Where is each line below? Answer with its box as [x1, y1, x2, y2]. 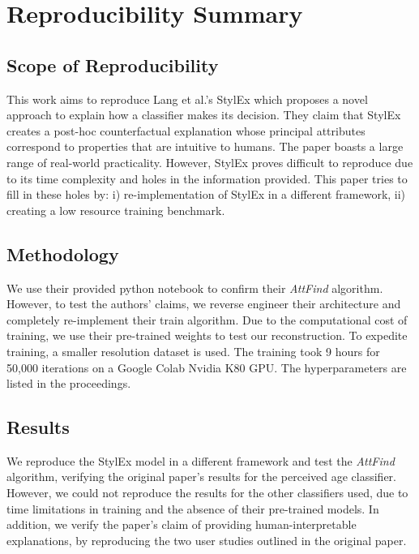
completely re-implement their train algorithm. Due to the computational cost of [6, 311, 408, 328]
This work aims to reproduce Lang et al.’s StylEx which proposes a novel [6, 90, 368, 107]
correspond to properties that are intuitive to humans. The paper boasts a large [6, 138, 404, 155]
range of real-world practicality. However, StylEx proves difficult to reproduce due [6, 153, 413, 170]
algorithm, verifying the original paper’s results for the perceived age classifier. [6, 468, 396, 485]
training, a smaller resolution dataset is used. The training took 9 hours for [6, 342, 380, 359]
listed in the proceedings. [6, 375, 131, 392]
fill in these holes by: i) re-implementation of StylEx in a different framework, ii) [6, 186, 406, 203]
